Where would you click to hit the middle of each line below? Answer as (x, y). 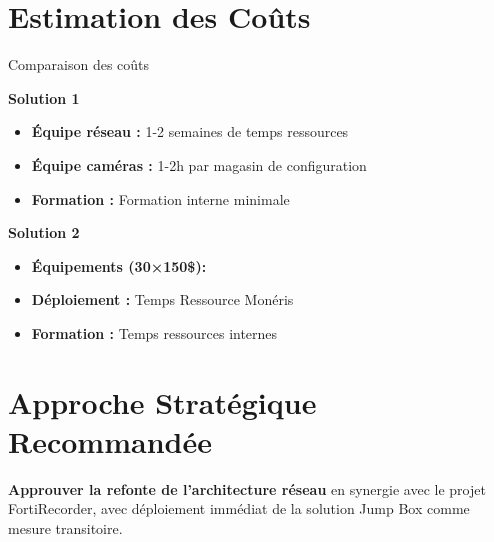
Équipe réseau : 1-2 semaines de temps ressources (190, 131)
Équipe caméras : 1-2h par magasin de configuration (199, 164)
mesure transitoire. (65, 527)
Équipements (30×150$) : (119, 265)
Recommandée (110, 440)
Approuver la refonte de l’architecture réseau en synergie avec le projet (247, 488)
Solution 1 (44, 97)
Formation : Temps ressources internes (154, 332)
